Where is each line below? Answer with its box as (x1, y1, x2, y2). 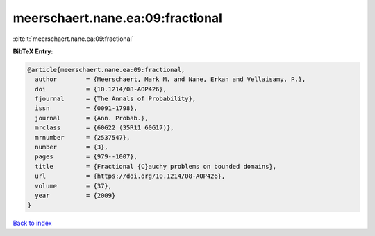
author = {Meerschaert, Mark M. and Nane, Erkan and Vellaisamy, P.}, (35, 75, 306, 83)
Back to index (12, 219, 52, 228)
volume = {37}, (35, 182, 112, 190)
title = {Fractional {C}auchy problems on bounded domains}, (35, 163, 277, 170)
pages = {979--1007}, (35, 153, 138, 161)
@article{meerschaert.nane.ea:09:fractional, (27, 66, 185, 73)
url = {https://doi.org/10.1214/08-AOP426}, (35, 172, 226, 180)
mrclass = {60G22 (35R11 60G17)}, (35, 124, 174, 131)
